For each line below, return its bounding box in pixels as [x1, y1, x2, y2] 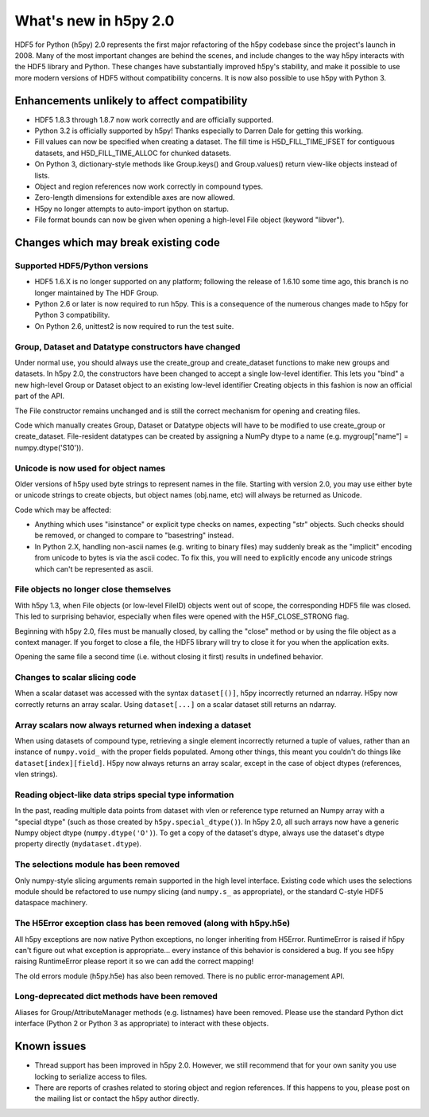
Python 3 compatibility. [34, 310, 110, 320]
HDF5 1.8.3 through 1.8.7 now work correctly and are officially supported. [34, 115, 274, 124]
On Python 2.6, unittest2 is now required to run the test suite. [34, 321, 234, 330]
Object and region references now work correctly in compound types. [34, 182, 264, 191]
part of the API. [14, 391, 65, 401]
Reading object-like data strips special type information [14, 789, 234, 800]
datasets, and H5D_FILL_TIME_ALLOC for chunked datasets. [34, 148, 232, 158]
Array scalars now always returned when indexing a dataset [14, 719, 252, 730]
